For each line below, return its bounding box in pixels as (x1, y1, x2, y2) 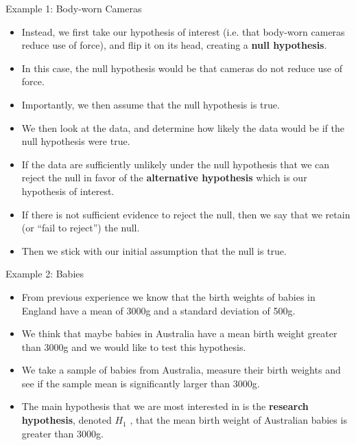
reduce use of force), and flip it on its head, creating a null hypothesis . (21, 38, 327, 52)
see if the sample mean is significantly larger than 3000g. (21, 376, 260, 390)
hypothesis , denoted (21, 413, 112, 427)
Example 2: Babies (5, 266, 84, 281)
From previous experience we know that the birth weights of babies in (21, 289, 316, 304)
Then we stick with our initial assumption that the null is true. (21, 243, 287, 258)
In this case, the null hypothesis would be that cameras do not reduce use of (21, 60, 342, 75)
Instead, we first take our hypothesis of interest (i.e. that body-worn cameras (21, 24, 345, 38)
